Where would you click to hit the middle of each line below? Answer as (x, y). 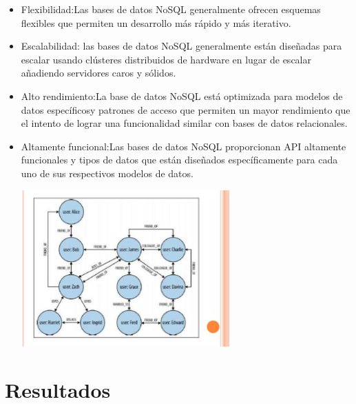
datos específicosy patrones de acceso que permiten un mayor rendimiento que (186, 109)
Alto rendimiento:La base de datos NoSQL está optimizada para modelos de (182, 95)
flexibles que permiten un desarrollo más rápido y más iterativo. (156, 22)
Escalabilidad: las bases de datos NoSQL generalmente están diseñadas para (181, 46)
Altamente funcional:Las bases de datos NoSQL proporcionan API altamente (184, 146)
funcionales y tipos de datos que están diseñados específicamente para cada (179, 160)
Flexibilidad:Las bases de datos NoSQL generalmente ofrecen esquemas (171, 9)
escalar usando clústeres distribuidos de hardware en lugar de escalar (166, 59)
